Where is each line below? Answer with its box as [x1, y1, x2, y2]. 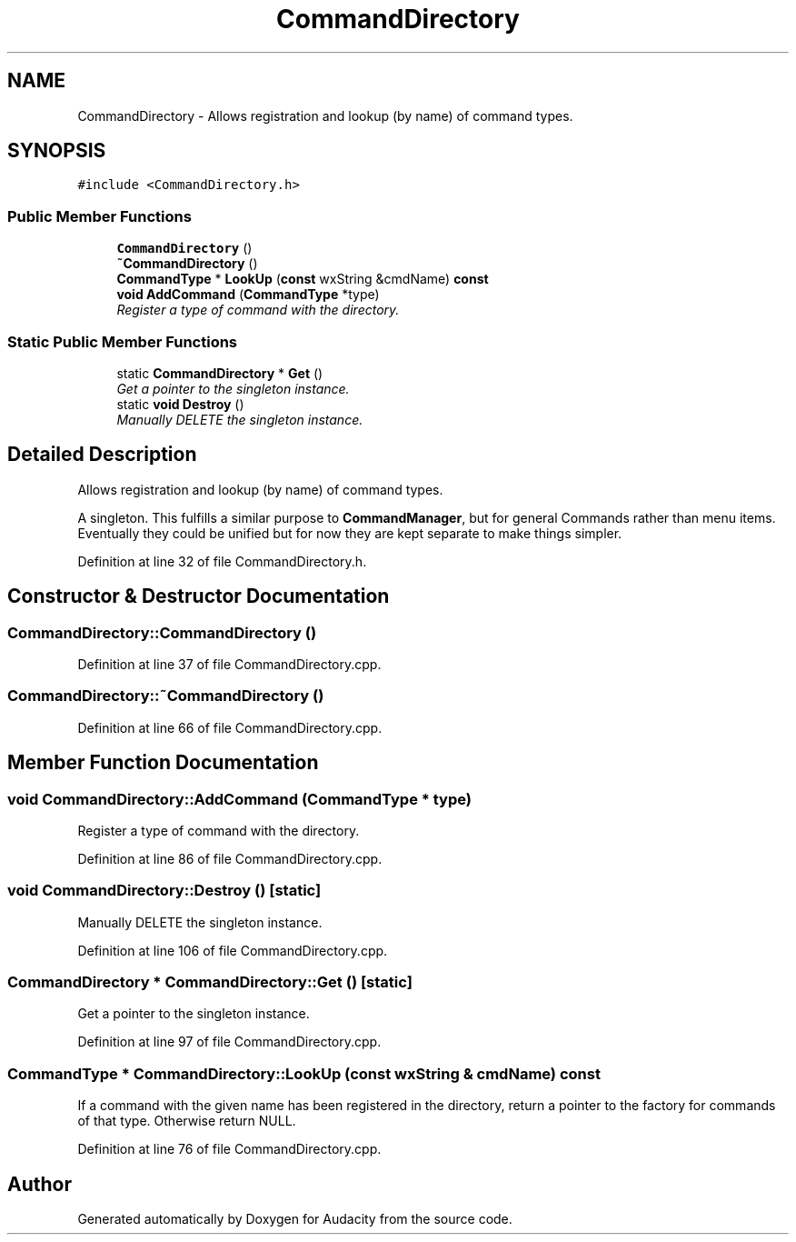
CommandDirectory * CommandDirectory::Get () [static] [7, 973, 413, 992]
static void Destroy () [116, 396, 244, 412]
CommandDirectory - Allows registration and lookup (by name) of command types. [77, 107, 573, 124]
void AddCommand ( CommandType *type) [116, 286, 380, 303]
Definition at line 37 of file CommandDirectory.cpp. [77, 656, 382, 672]
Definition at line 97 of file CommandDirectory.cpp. [77, 1034, 382, 1050]
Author [7, 1172, 72, 1196]
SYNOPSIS [7, 139, 106, 163]
